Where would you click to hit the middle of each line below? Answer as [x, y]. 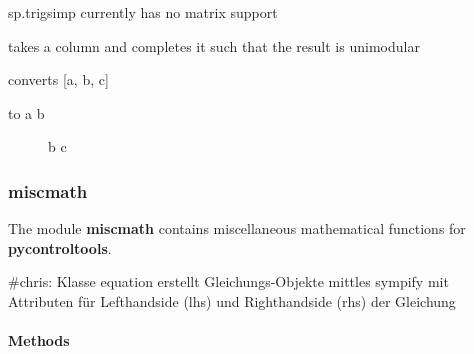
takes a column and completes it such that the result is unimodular [214, 45]
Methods [39, 340]
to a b [26, 112]
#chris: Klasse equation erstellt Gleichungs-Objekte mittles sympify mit [228, 281]
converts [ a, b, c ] [58, 79]
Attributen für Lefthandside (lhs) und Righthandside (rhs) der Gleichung [232, 300]
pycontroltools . [60, 247]
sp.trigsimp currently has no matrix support [143, 12]
